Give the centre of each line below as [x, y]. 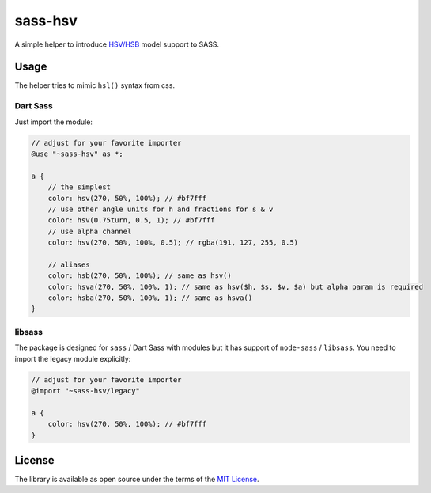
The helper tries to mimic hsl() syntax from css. [95, 85]
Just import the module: [53, 122]
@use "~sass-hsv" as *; [78, 154]
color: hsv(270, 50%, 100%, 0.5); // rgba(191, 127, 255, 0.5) [173, 243]
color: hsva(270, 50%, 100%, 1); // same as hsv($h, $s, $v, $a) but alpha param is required [235, 286]
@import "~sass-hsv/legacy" [85, 391]
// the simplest [79, 187]
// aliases [69, 264]
